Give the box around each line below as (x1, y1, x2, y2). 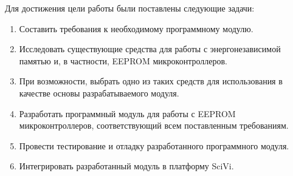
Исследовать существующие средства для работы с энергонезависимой (19, 42, 281, 55)
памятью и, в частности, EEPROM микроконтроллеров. (19, 54, 227, 67)
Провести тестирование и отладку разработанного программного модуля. (19, 139, 289, 152)
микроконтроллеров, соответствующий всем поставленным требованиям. (19, 119, 289, 132)
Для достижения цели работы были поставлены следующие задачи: (5, 2, 255, 14)
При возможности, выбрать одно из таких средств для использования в (19, 75, 283, 87)
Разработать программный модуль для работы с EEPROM (19, 107, 236, 120)
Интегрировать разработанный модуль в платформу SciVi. (19, 160, 234, 172)
